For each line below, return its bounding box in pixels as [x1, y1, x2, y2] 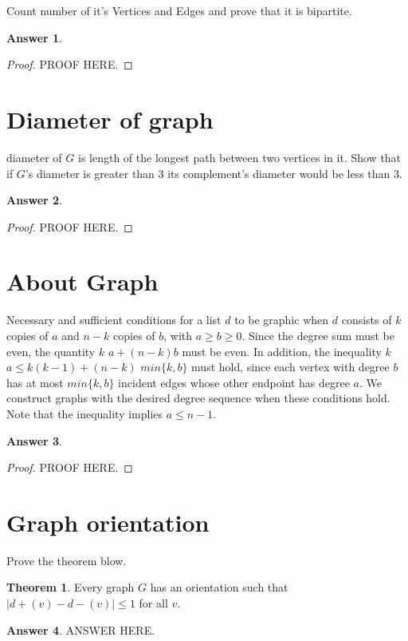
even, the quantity [6, 342, 96, 359]
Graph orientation [6, 505, 210, 538]
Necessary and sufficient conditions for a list [6, 311, 222, 328]
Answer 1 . [6, 29, 62, 46]
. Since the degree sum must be [241, 327, 394, 343]
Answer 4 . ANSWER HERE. [6, 621, 155, 638]
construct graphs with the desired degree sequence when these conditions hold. [6, 390, 390, 406]
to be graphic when [234, 311, 329, 328]
